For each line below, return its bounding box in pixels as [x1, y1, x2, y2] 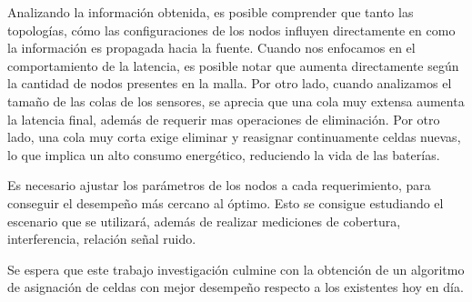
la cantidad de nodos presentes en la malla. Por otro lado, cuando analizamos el [7, 74, 452, 93]
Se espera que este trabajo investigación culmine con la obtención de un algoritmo [7, 259, 465, 278]
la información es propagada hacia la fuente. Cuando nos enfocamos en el [7, 38, 416, 57]
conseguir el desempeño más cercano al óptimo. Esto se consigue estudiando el [7, 193, 444, 212]
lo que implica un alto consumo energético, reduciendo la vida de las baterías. [7, 145, 440, 164]
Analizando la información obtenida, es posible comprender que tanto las [7, 3, 414, 21]
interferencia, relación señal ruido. [7, 229, 196, 248]
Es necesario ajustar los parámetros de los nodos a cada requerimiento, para [7, 176, 431, 195]
